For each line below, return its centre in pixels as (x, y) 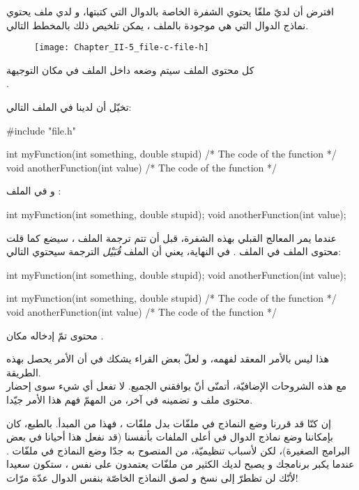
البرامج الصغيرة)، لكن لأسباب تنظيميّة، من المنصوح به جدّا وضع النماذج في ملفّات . (178, 450)
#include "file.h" (41, 130)
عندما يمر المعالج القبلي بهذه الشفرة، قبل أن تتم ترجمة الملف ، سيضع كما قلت (171, 237)
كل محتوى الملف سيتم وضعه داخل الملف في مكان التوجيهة (130, 69)
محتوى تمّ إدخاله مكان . (55, 335)
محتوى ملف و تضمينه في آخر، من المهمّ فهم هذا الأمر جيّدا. (130, 399)
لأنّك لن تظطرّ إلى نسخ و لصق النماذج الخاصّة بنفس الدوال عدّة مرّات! (152, 477)
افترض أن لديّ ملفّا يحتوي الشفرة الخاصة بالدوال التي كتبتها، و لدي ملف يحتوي (170, 11)
